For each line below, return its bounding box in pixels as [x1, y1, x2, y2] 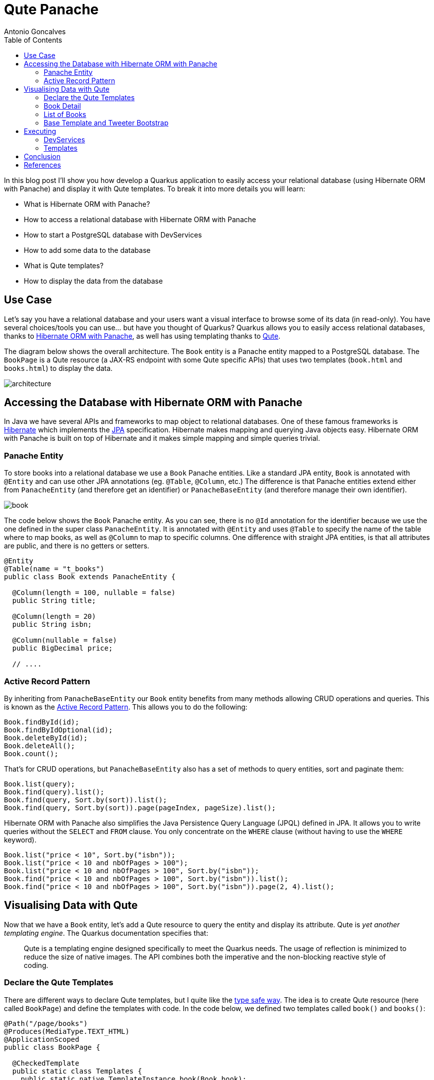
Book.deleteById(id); [4, 733, 88, 742]
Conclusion [24, 152, 61, 161]
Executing [24, 126, 57, 135]
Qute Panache [4, 1, 99, 18]
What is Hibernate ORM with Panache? [24, 199, 150, 208]
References [24, 160, 61, 169]
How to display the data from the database [24, 276, 163, 285]
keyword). [4, 835, 37, 844]
